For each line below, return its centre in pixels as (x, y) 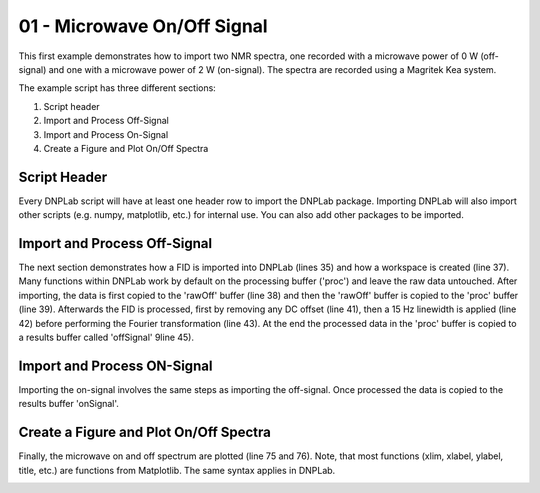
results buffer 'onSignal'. (69, 404)
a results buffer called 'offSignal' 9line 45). (106, 337)
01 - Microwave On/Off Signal (143, 26)
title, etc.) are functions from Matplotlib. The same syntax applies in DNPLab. (177, 470)
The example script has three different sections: (117, 88)
